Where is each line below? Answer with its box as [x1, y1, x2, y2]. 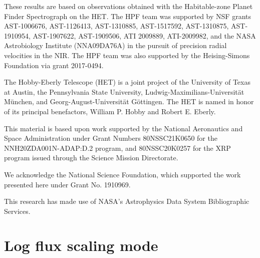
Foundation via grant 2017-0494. [4, 60, 104, 70]
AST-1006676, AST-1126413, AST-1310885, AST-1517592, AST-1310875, [4, 21, 229, 31]
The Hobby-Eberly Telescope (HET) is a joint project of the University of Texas [4, 77, 250, 87]
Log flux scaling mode [4, 235, 158, 255]
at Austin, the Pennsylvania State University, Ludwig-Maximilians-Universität [4, 86, 244, 97]
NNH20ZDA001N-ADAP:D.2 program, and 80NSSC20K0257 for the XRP [4, 142, 231, 153]
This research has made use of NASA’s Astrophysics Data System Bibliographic [4, 196, 249, 206]
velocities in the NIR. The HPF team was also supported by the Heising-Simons [4, 50, 250, 60]
